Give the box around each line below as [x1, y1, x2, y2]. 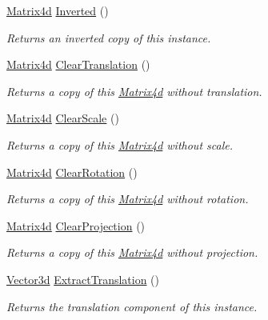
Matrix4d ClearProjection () [6, 217, 146, 234]
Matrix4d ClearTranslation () [6, 56, 150, 73]
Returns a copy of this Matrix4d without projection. [6, 244, 258, 261]
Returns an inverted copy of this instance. [6, 29, 211, 46]
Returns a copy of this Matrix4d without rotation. [6, 190, 249, 207]
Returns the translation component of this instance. [6, 298, 258, 314]
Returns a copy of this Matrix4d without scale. [6, 136, 233, 153]
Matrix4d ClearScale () [6, 110, 119, 126]
